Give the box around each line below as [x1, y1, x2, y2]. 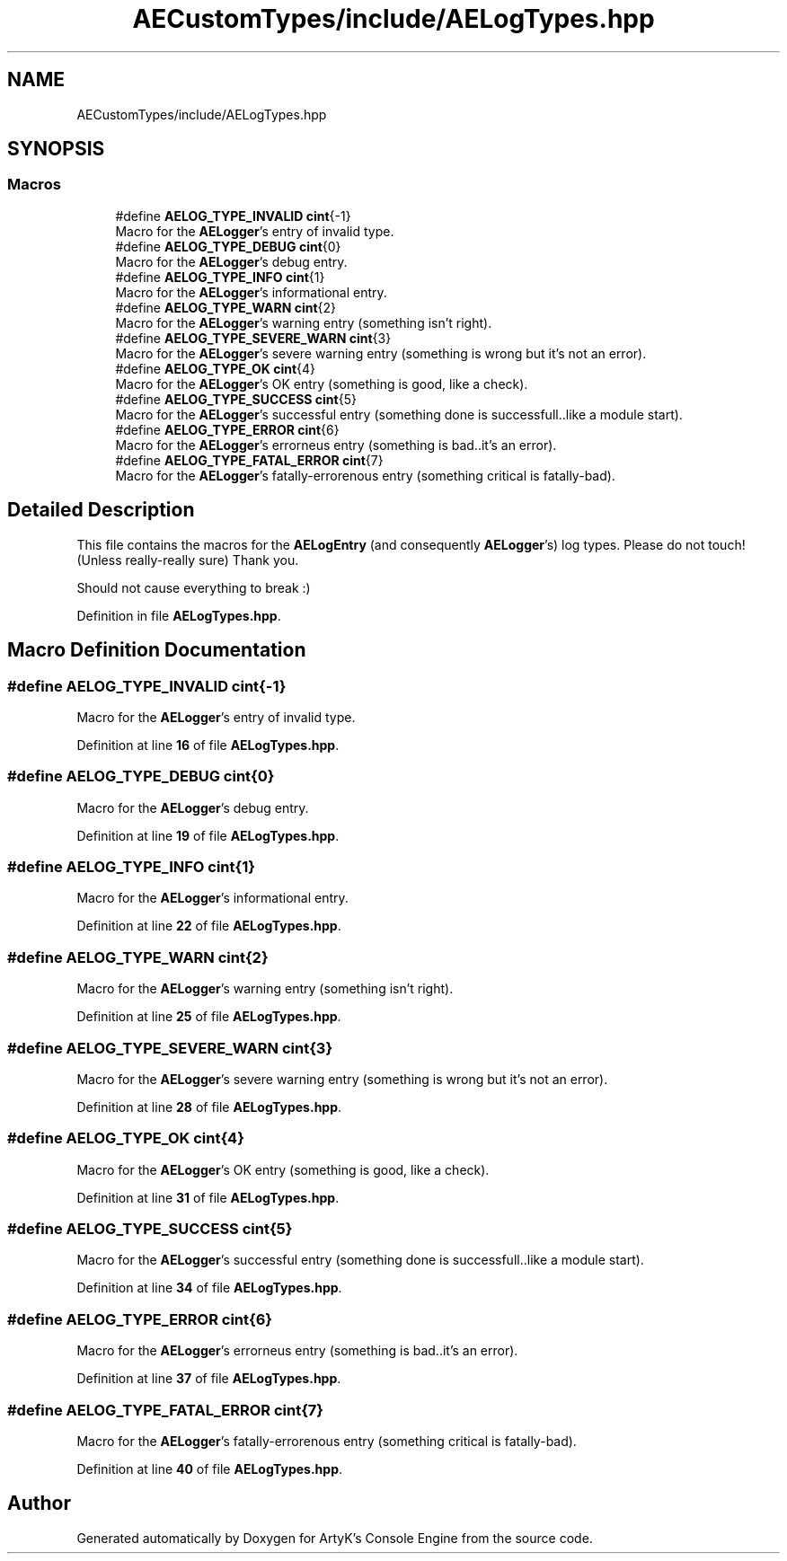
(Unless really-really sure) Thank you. [76, 551, 299, 568]
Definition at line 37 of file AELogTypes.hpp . [76, 1371, 341, 1387]
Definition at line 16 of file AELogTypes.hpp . [76, 736, 340, 753]
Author [7, 1492, 71, 1515]
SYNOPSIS [7, 137, 105, 161]
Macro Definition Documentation [7, 639, 306, 662]
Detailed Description [7, 498, 195, 522]
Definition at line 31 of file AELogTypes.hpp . [76, 1189, 340, 1205]
